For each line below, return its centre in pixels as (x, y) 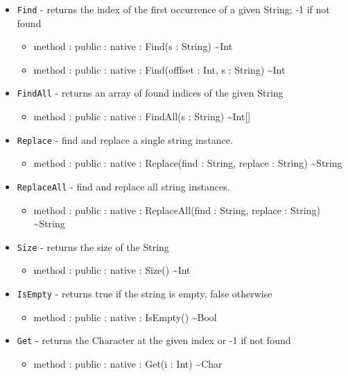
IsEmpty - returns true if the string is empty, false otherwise (145, 294)
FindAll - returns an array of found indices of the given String (150, 93)
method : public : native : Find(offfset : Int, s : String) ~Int (159, 69)
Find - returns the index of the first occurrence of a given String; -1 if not (173, 9)
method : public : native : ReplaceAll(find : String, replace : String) (177, 210)
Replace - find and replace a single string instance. (125, 139)
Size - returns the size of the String (93, 246)
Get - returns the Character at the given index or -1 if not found (154, 340)
